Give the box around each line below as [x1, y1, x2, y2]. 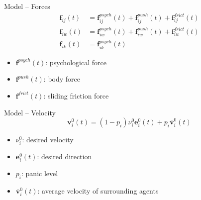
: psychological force [45, 57, 106, 67]
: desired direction [37, 151, 92, 162]
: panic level [21, 168, 58, 179]
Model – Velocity [4, 107, 56, 117]
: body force [43, 74, 81, 84]
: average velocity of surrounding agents [37, 186, 159, 196]
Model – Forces [4, 1, 50, 11]
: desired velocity [22, 134, 74, 145]
